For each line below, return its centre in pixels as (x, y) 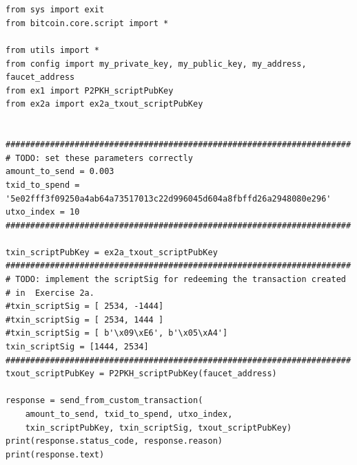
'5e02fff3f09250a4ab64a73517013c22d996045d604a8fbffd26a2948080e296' (169, 198)
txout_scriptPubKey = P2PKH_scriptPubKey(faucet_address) (141, 374)
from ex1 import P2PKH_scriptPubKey (90, 90)
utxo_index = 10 (43, 212)
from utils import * (53, 50)
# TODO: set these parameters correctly (100, 158)
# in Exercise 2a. (50, 293)
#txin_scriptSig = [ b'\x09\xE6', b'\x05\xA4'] (117, 333)
